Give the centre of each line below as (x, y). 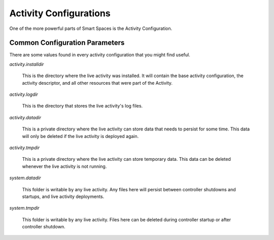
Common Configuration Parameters (67, 43)
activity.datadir (25, 117)
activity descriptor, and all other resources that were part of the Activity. (97, 83)
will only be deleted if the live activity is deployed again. (80, 136)
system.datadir (25, 178)
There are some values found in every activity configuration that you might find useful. (100, 55)
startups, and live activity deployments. (63, 196)
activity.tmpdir (25, 148)
